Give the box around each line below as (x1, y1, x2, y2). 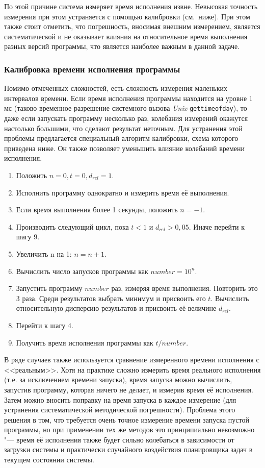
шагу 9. (16, 231, 40, 242)
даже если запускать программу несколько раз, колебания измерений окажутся (4, 113, 248, 124)
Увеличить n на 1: (16, 248, 72, 259)
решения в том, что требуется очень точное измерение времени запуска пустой (4, 414, 249, 425)
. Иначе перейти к (189, 221, 245, 232)
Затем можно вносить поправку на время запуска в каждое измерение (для (4, 394, 236, 405)
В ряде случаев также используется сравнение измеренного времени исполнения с (4, 354, 259, 365)
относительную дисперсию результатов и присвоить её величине (16, 303, 217, 313)
